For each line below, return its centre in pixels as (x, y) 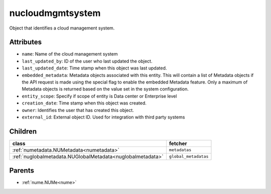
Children (23, 131)
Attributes (26, 42)
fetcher (178, 143)
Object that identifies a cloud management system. (62, 28)
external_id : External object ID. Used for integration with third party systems (103, 117)
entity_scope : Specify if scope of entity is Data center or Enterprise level (99, 96)
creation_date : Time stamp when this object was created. (84, 103)
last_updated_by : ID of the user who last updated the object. (87, 61)
